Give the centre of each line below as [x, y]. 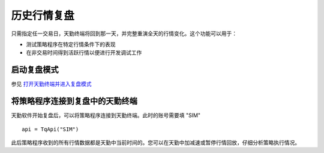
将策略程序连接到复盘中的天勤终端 [74, 101]
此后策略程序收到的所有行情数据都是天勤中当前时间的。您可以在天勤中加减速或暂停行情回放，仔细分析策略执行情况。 [155, 142]
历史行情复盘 [43, 16]
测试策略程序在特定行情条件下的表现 [71, 44]
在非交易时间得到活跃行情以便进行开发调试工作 [84, 53]
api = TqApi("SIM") [50, 129]
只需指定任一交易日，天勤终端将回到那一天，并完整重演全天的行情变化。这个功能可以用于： [124, 33]
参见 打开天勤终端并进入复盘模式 [51, 84]
